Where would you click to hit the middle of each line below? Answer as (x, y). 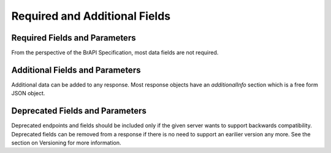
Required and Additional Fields (91, 16)
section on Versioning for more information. (67, 143)
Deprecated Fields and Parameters (79, 111)
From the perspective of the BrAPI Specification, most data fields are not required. (115, 53)
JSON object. (28, 93)
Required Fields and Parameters (74, 38)
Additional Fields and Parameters (76, 70)
